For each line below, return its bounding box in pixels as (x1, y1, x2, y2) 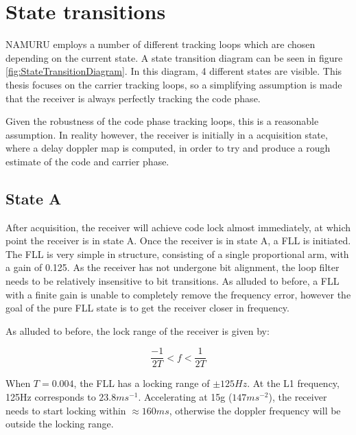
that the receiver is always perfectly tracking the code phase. (5, 91, 261, 105)
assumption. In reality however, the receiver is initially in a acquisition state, (5, 127, 328, 141)
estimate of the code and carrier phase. (5, 154, 169, 168)
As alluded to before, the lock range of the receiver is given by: (5, 323, 270, 338)
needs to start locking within (5, 403, 126, 417)
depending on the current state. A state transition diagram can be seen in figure (5, 50, 343, 64)
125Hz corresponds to (5, 390, 96, 404)
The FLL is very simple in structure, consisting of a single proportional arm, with (5, 246, 349, 261)
